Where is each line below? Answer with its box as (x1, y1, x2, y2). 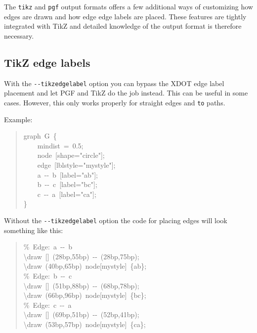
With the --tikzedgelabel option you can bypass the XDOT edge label (4, 78, 224, 88)
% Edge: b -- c (23, 270, 72, 281)
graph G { (23, 131, 57, 141)
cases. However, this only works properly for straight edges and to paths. (4, 97, 225, 107)
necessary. (4, 30, 34, 41)
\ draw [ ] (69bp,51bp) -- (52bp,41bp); (23, 309, 139, 320)
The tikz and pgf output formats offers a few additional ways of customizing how (4, 1, 253, 11)
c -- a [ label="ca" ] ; (37, 189, 96, 199)
